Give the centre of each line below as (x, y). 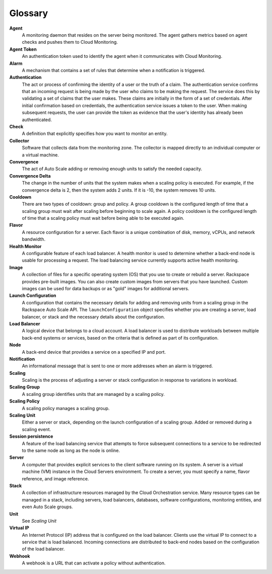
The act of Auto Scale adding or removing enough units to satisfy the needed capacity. (112, 169)
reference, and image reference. (55, 478)
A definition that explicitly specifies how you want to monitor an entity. (95, 134)
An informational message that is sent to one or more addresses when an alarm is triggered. (117, 366)
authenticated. (37, 119)
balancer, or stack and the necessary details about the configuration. (93, 316)
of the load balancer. (43, 549)
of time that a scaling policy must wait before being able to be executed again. (103, 218)
